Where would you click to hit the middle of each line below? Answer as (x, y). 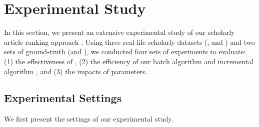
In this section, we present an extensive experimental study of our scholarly (119, 32)
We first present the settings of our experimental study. (89, 119)
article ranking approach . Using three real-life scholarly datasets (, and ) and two (129, 42)
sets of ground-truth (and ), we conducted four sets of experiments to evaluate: (125, 52)
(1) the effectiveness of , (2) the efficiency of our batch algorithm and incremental (129, 61)
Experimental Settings (63, 98)
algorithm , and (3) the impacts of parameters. (76, 71)
